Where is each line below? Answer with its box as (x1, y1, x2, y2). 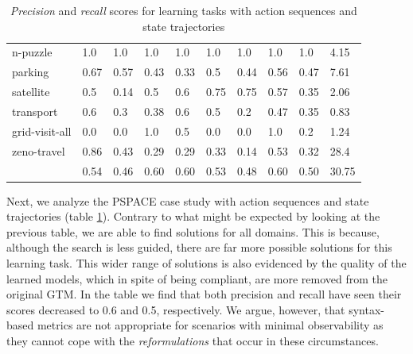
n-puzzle (12, 44, 53, 60)
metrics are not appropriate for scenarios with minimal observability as (37, 317, 384, 333)
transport (12, 102, 58, 119)
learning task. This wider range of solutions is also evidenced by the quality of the (6, 254, 407, 271)
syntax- (349, 301, 384, 317)
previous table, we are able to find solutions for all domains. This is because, (6, 223, 380, 240)
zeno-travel (12, 142, 65, 159)
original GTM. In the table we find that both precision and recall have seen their (6, 286, 402, 302)
